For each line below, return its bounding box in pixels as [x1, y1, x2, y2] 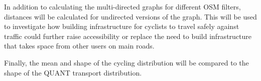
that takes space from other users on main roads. [4, 40, 155, 51]
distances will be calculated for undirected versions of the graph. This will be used [4, 11, 257, 21]
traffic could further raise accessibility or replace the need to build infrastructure [4, 30, 252, 41]
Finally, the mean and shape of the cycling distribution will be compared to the [4, 57, 249, 67]
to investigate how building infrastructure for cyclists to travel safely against [4, 21, 239, 31]
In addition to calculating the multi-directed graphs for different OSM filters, [4, 1, 241, 11]
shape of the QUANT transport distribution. [4, 67, 142, 77]
